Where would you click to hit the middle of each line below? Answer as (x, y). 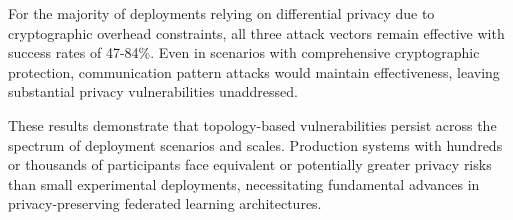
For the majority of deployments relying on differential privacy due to (221, 13)
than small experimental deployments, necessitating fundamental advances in (244, 183)
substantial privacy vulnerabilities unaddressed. (153, 91)
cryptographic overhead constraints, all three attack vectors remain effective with (256, 32)
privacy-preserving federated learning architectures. (165, 203)
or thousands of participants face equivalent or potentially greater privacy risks (250, 164)
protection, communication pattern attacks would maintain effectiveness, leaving (254, 71)
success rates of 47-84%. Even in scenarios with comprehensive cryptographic (244, 52)
